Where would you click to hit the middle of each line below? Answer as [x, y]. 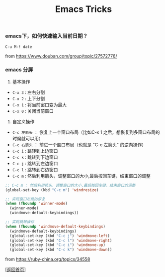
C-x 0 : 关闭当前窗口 [33, 111]
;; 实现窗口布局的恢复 [25, 199]
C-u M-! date [19, 47]
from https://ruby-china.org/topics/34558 [48, 259]
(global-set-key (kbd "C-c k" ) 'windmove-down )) [61, 250]
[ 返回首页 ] [16, 270]
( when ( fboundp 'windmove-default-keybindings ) [55, 226]
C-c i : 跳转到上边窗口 [35, 151]
